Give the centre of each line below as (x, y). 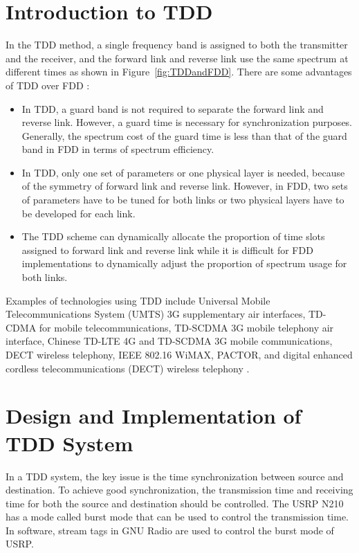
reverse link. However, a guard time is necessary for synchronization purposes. (187, 122)
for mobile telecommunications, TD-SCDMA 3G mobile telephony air (186, 327)
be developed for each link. (79, 213)
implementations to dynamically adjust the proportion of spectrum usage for (184, 263)
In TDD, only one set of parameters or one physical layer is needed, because (183, 172)
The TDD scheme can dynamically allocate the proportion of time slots (173, 236)
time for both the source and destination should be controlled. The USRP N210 (175, 503)
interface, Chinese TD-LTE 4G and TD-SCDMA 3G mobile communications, (169, 341)
